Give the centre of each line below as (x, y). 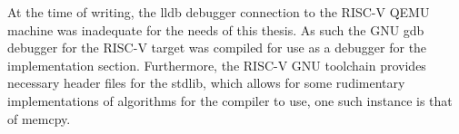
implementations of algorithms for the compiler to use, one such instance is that (230, 100)
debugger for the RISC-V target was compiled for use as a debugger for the (217, 48)
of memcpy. (39, 118)
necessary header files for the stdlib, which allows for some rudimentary (206, 83)
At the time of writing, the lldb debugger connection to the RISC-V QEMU (219, 12)
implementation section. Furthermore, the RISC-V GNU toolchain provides (217, 65)
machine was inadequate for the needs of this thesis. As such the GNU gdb (216, 29)
